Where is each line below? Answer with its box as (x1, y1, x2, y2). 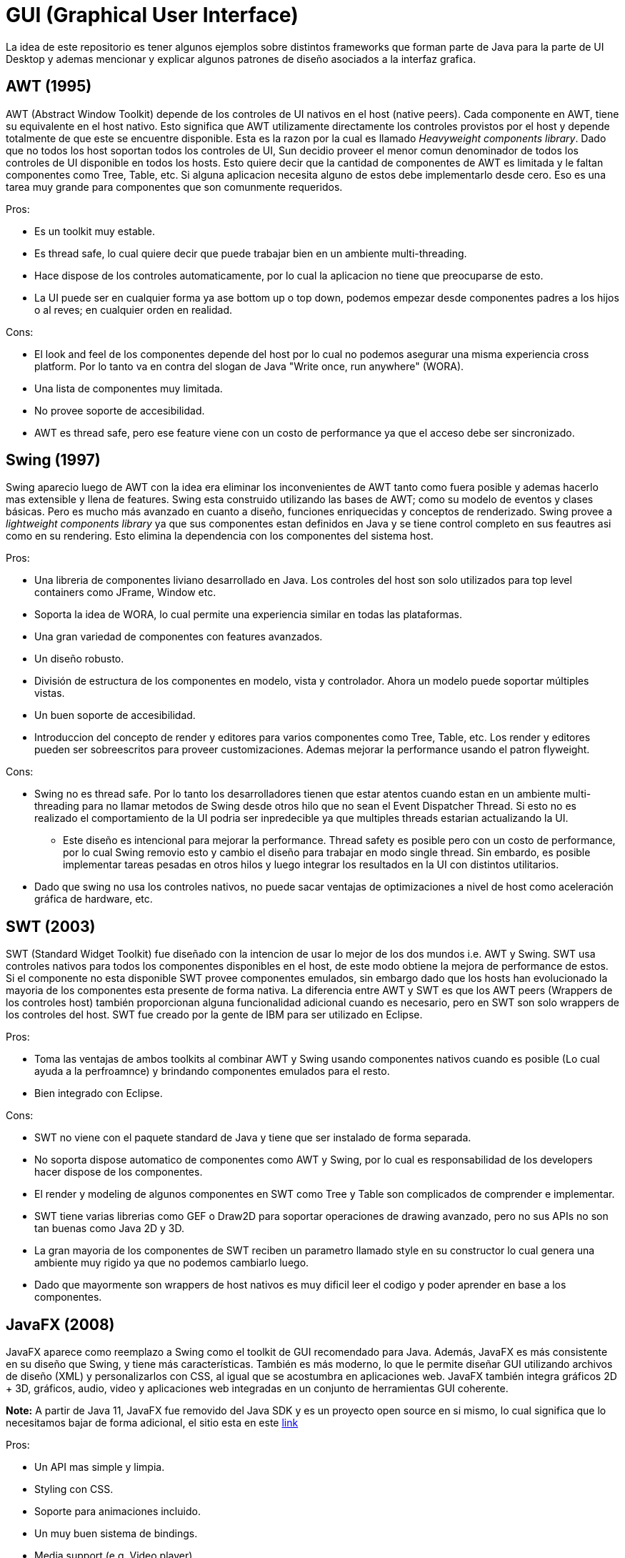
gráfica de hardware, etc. (34, 893, 153, 905)
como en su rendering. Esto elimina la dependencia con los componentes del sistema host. (6, 530, 434, 542)
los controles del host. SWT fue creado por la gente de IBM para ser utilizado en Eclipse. (6, 1008, 423, 1021)
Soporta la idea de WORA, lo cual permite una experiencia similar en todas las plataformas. (34, 608, 462, 621)
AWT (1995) (6, 77, 92, 96)
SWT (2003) (6, 917, 96, 936)
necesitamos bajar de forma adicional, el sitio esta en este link (6, 1416, 299, 1429)
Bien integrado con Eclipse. (34, 1087, 163, 1100)
